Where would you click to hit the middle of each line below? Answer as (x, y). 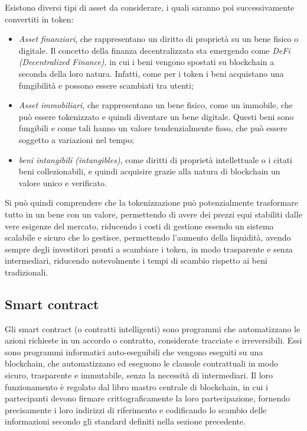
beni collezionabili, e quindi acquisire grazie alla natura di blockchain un (149, 171)
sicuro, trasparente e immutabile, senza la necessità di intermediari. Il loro (139, 375)
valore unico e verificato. (63, 182)
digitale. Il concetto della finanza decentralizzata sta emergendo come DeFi (154, 50)
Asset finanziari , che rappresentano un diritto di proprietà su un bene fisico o (159, 39)
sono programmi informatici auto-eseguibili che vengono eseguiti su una (134, 351)
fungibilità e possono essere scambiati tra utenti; (106, 85)
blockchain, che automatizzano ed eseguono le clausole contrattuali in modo (141, 363)
